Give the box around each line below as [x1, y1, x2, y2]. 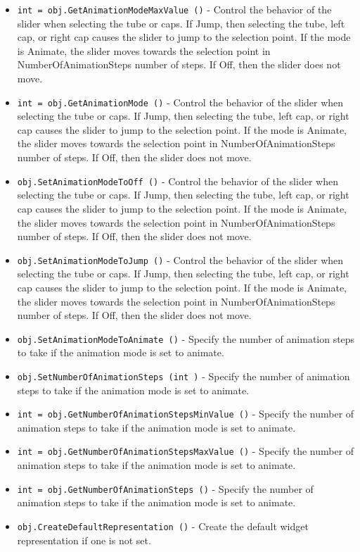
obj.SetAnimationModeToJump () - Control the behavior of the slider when [17, 252, 344, 267]
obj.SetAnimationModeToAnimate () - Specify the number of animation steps [17, 331, 355, 346]
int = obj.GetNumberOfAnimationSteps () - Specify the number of [17, 481, 314, 496]
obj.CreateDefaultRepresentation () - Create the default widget [17, 518, 309, 533]
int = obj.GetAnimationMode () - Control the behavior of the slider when [17, 94, 344, 109]
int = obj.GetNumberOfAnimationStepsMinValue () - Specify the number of [17, 406, 354, 421]
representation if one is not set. [17, 532, 151, 547]
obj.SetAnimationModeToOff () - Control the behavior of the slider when [17, 173, 338, 188]
